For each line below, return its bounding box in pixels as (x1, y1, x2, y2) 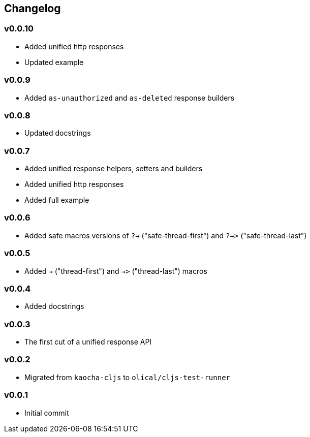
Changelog (4, 2, 61, 15)
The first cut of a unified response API (24, 337, 152, 347)
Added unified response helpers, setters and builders (24, 164, 203, 173)
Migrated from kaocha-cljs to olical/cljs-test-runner (24, 372, 230, 382)
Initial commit (24, 408, 69, 417)
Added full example (24, 196, 89, 205)
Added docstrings (24, 302, 84, 311)
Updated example (24, 57, 84, 67)
